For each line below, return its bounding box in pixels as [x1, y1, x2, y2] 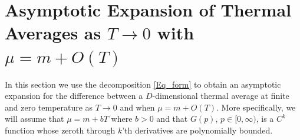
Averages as [5, 21, 101, 45]
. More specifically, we [216, 101, 296, 113]
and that [156, 112, 188, 125]
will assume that [5, 112, 64, 125]
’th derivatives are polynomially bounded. [122, 124, 273, 136]
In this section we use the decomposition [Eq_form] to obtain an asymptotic [5, 78, 281, 90]
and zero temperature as [5, 101, 93, 113]
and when [120, 101, 155, 113]
